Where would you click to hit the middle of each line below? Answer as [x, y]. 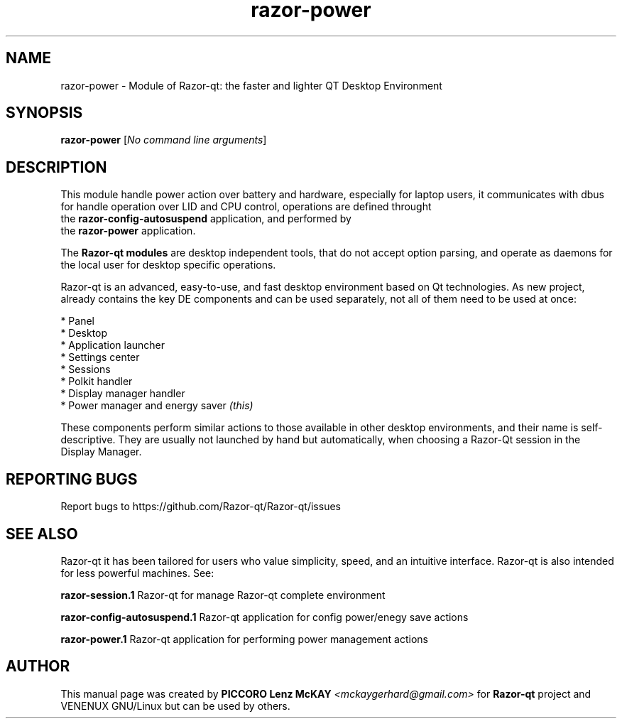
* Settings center [100, 357]
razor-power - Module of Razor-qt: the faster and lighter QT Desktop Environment [251, 85]
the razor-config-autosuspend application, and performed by [206, 219]
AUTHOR [38, 666]
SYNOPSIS [44, 113]
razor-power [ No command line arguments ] [164, 140]
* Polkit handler [97, 382]
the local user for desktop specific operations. [168, 265]
